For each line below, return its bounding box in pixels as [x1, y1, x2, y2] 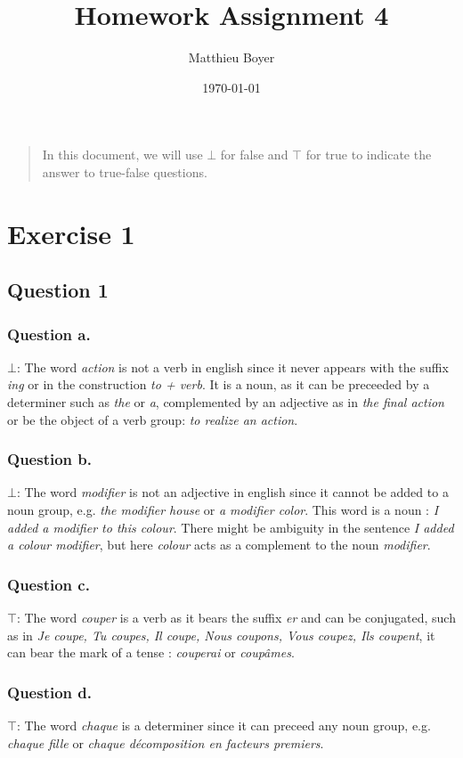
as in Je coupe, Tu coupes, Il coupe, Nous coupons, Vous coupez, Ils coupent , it [7, 625, 435, 644]
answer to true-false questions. [42, 162, 207, 181]
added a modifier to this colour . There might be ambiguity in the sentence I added [7, 518, 454, 536]
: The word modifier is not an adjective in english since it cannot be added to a [16, 483, 449, 501]
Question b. [7, 448, 92, 470]
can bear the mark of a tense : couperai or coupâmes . [7, 643, 295, 662]
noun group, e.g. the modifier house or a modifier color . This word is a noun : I [7, 501, 439, 519]
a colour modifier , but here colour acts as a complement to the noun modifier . [7, 535, 431, 554]
